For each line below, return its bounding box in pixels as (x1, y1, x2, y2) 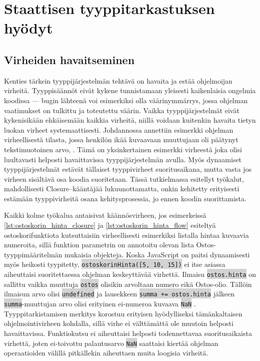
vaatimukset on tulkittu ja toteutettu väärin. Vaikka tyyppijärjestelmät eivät (4, 105, 239, 115)
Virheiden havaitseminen (4, 52, 135, 67)
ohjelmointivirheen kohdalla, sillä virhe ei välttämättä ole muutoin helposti (4, 318, 233, 328)
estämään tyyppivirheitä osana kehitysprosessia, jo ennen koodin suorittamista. (4, 193, 246, 203)
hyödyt (4, 18, 53, 38)
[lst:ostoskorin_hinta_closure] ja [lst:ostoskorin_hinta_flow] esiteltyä (4, 220, 216, 230)
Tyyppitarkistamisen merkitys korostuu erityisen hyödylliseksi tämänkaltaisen (4, 308, 242, 318)
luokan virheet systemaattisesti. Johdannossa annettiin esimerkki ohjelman (4, 124, 233, 135)
